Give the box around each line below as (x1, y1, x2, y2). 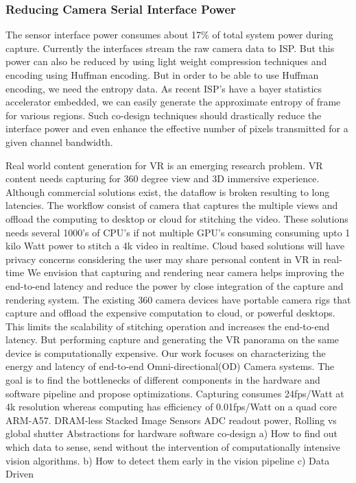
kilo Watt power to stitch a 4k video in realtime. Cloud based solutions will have (5, 238, 345, 253)
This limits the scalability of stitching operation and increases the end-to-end (5, 319, 330, 333)
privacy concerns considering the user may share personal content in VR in (5, 251, 320, 266)
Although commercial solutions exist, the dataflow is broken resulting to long (5, 184, 330, 199)
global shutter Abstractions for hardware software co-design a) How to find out (5, 426, 338, 441)
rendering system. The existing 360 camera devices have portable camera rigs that (5, 292, 351, 306)
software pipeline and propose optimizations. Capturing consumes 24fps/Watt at (5, 386, 344, 400)
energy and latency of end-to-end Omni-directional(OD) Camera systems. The (5, 359, 335, 373)
